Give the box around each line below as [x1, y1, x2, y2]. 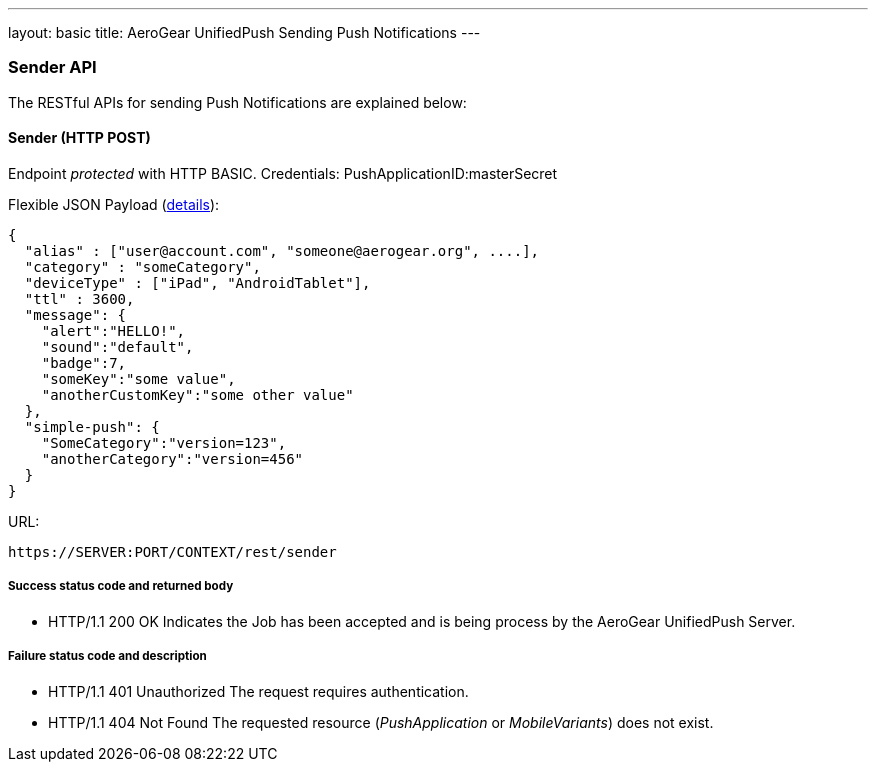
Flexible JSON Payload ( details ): [8, 195, 220, 213]
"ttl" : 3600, [24, 290, 135, 307]
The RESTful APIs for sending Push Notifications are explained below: [8, 93, 467, 111]
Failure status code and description [8, 649, 207, 664]
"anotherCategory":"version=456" [41, 450, 304, 467]
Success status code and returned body [8, 579, 234, 594]
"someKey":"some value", [41, 370, 236, 387]
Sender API [8, 57, 97, 78]
